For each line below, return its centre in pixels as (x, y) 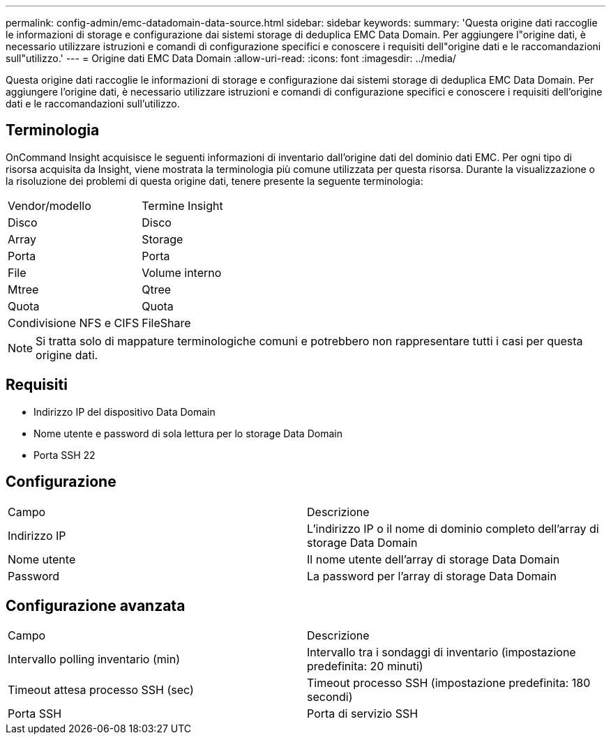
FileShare (166, 323)
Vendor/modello (50, 205)
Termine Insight (182, 205)
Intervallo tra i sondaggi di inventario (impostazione (442, 652)
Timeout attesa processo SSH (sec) (101, 690)
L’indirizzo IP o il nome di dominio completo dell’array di (453, 528)
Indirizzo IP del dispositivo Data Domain (125, 411)
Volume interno (182, 272)
